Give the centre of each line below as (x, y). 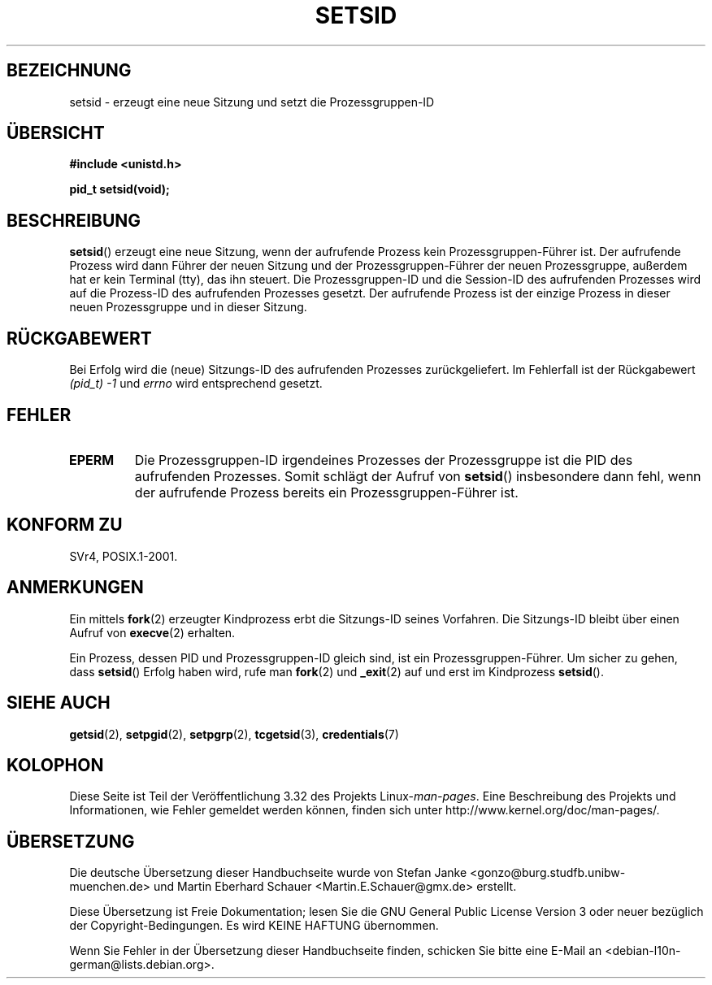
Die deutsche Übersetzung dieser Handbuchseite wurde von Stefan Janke (268, 873)
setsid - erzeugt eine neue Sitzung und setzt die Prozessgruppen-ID (252, 102)
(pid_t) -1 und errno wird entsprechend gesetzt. (196, 384)
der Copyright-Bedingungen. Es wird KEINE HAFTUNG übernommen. (254, 926)
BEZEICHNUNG (69, 71)
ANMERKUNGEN (75, 588)
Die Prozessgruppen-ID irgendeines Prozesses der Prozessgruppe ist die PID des (384, 460)
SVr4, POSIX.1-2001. (124, 556)
